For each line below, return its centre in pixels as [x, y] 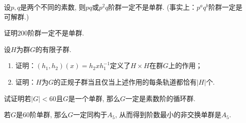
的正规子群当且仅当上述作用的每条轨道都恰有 [125, 81]
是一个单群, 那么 [94, 98]
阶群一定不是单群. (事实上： [152, 7]
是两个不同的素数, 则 [53, 7]
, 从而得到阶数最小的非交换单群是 [168, 114]
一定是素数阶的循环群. [160, 98]
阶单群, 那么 [49, 114]
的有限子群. [53, 49]
